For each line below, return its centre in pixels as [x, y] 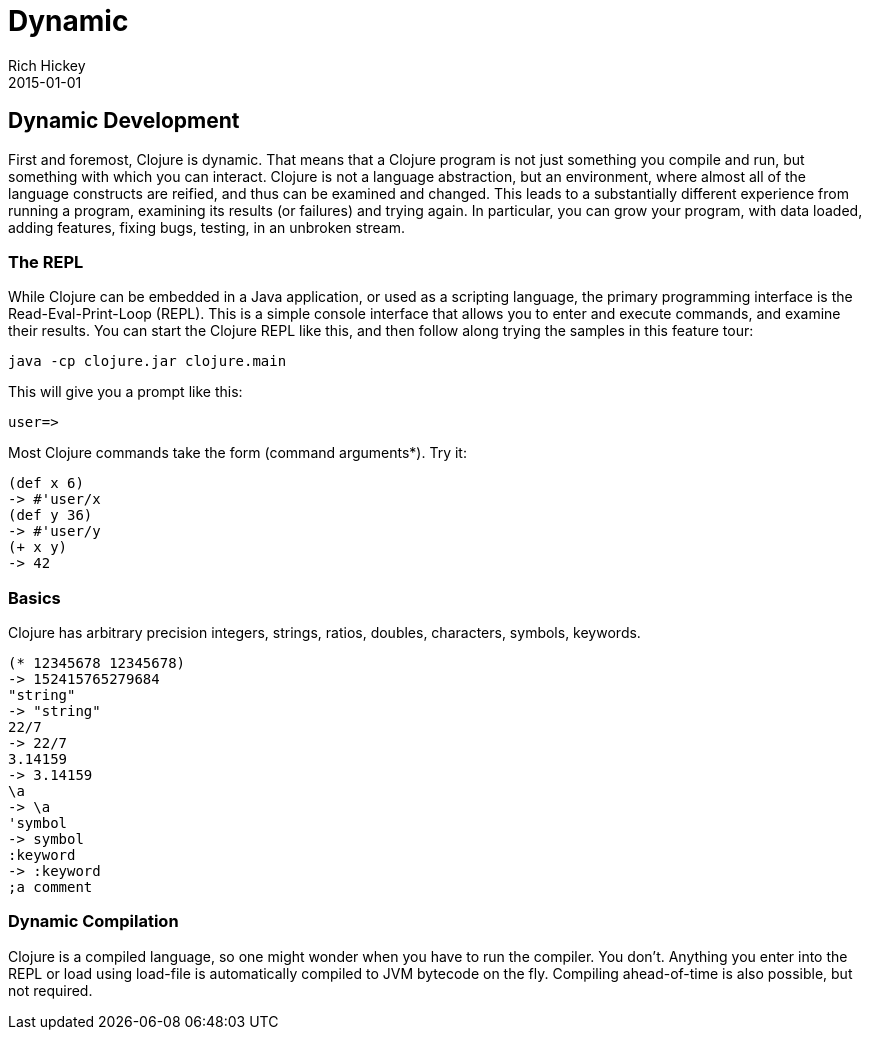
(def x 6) [46, 483]
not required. [50, 990]
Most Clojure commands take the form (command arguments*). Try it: [237, 453]
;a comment [50, 887]
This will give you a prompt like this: [125, 392]
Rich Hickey [47, 65]
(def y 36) [50, 515]
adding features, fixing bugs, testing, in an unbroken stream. [206, 227]
